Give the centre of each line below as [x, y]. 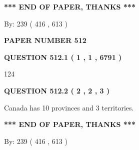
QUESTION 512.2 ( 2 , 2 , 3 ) [57, 90]
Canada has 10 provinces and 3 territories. [69, 107]
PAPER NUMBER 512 [45, 40]
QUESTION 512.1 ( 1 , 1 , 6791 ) [63, 57]
